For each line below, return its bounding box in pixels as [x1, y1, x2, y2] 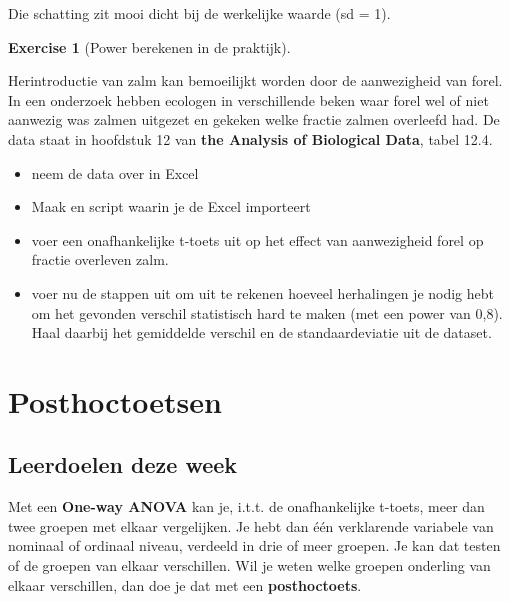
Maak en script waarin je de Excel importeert [31, 196, 311, 217]
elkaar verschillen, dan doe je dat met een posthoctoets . [8, 574, 362, 595]
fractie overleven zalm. [31, 249, 169, 270]
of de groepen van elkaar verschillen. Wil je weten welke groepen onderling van [8, 555, 491, 576]
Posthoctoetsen [8, 380, 222, 421]
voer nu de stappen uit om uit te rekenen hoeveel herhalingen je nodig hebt [31, 282, 495, 303]
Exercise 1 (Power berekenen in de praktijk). [8, 36, 291, 57]
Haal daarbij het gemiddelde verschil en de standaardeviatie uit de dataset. [31, 322, 492, 343]
